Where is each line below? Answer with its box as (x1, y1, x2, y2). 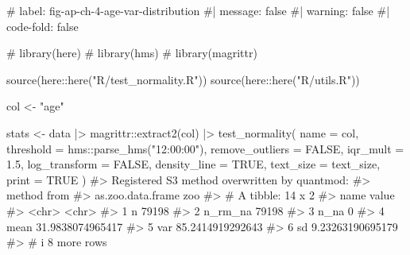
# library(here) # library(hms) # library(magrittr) (6, 44, 257, 61)
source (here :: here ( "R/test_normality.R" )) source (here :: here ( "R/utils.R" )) (6, 71, 360, 87)
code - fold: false (6, 17, 79, 34)
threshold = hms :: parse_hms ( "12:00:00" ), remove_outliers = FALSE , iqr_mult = (6, 140, 404, 156)
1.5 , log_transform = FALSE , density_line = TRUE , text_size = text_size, (6, 156, 381, 172)
